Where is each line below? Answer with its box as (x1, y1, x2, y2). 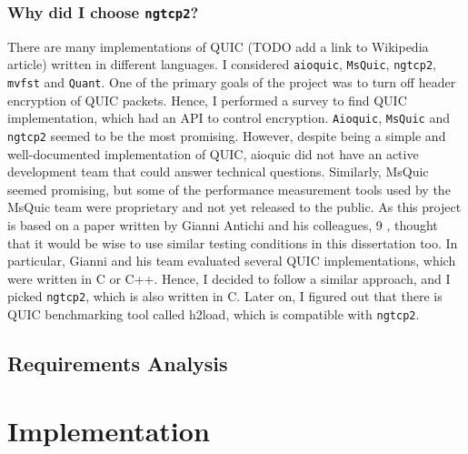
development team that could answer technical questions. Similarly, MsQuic (7, 162, 429, 181)
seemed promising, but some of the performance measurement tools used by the (7, 179, 451, 198)
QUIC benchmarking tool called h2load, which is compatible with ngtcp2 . (7, 305, 420, 323)
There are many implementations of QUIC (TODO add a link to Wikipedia (7, 36, 429, 55)
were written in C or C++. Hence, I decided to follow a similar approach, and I (7, 268, 451, 288)
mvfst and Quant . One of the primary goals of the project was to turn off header (7, 73, 456, 92)
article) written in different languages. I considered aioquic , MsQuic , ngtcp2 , (7, 55, 436, 74)
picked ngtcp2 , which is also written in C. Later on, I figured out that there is (7, 287, 443, 306)
